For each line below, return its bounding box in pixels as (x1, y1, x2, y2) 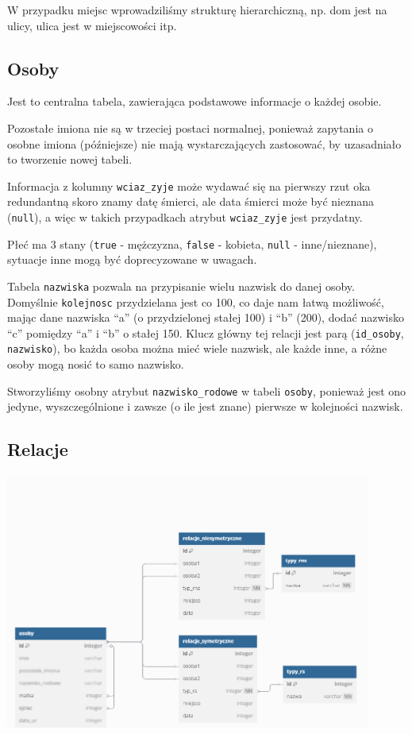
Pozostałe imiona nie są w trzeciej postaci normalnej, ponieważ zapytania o (7, 119, 373, 136)
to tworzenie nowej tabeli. (7, 151, 133, 168)
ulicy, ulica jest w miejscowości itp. (7, 17, 177, 33)
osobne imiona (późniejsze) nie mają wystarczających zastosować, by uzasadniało (7, 135, 402, 152)
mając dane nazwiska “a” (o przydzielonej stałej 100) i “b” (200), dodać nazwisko (7, 309, 404, 326)
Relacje (7, 437, 68, 462)
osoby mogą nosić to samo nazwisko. (7, 356, 184, 373)
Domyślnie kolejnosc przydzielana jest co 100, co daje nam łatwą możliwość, (7, 293, 384, 310)
